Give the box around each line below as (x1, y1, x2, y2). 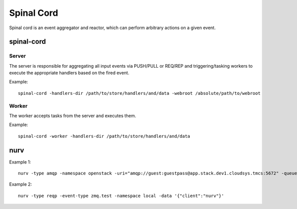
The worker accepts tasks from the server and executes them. (9, 113, 136, 119)
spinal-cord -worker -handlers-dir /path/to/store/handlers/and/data (18, 133, 191, 139)
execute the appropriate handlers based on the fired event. (9, 70, 130, 76)
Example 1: (9, 159, 31, 165)
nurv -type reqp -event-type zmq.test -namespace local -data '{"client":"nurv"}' (18, 193, 224, 199)
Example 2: (9, 181, 32, 187)
